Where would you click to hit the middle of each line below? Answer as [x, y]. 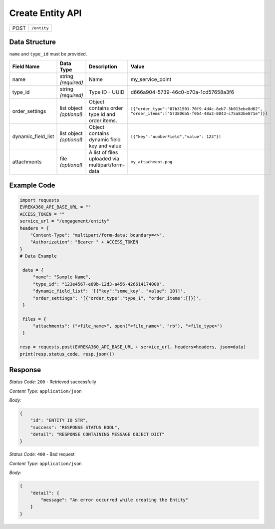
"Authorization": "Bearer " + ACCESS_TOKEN [84, 242]
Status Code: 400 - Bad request [42, 454]
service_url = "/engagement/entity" [65, 221]
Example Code [32, 185]
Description [103, 66]
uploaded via [104, 159]
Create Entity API [45, 13]
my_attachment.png [151, 162]
